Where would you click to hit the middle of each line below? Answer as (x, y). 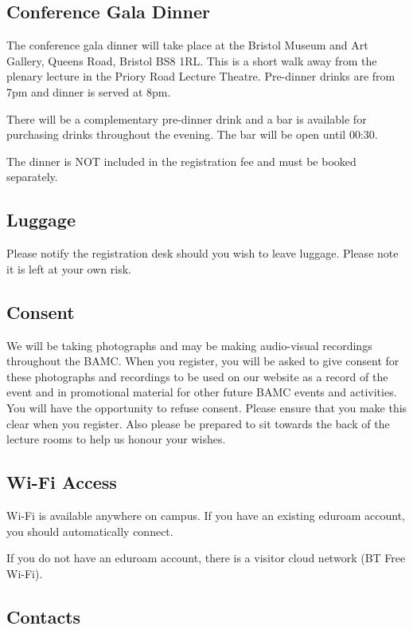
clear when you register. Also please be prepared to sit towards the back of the (198, 423)
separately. (32, 177)
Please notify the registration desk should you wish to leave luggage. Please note (203, 253)
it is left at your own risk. (69, 268)
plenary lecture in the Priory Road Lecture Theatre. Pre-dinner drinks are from (201, 76)
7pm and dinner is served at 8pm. (89, 91)
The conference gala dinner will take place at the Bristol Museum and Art (187, 45)
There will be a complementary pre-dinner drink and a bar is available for (187, 118)
